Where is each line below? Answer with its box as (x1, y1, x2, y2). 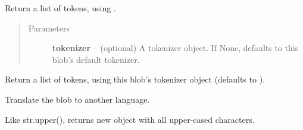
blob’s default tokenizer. (52, 53, 140, 65)
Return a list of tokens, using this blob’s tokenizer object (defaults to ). (5, 73, 265, 85)
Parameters (28, 21, 70, 34)
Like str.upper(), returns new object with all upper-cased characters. (5, 113, 255, 125)
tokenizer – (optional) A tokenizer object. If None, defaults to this (52, 42, 299, 54)
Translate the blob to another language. (5, 93, 150, 105)
